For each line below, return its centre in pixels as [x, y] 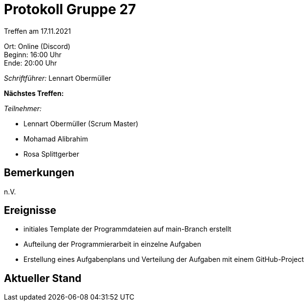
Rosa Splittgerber [51, 154]
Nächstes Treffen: [34, 93]
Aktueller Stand [43, 278]
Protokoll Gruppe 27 [70, 9]
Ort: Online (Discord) [37, 46]
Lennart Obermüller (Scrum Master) [81, 123]
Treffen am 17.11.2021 [37, 31]
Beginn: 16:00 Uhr [33, 54]
